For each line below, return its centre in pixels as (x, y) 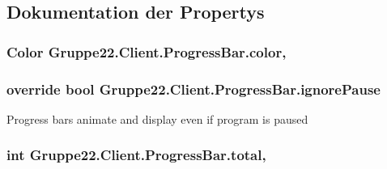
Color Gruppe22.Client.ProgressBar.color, (147, 51)
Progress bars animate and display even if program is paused (157, 118)
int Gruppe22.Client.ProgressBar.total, (136, 155)
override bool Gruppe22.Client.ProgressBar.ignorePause (193, 89)
